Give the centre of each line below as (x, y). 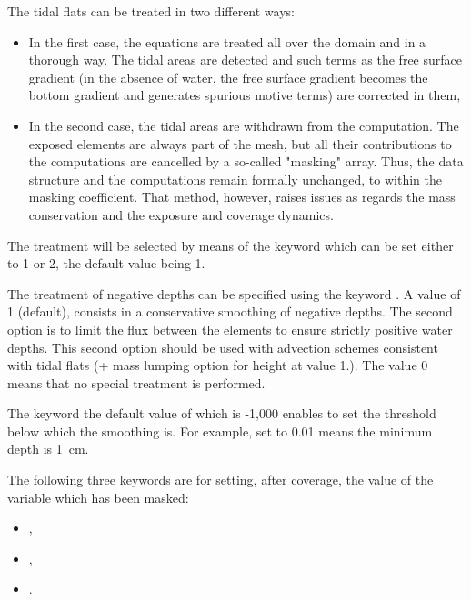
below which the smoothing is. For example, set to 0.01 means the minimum (220, 431)
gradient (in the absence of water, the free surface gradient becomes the (228, 77)
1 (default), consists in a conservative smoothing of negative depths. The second (230, 311)
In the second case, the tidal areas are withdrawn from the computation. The (244, 125)
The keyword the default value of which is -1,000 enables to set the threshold (222, 413)
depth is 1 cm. (48, 449)
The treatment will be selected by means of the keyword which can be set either (230, 245)
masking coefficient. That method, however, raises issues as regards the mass (242, 197)
